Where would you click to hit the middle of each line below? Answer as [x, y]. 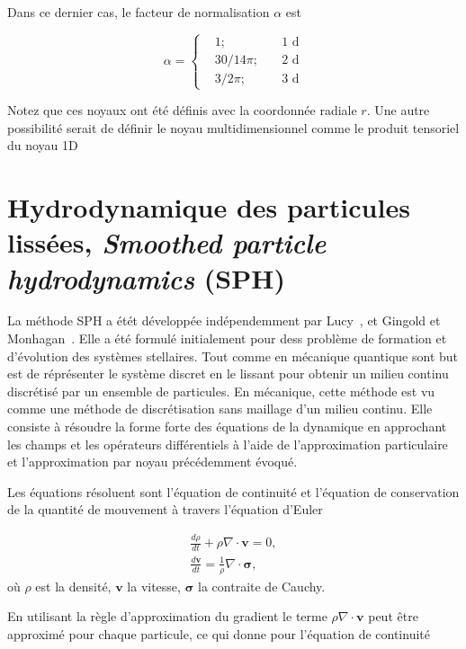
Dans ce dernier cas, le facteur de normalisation [139, 12]
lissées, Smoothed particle [167, 243]
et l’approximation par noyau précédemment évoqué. [152, 462]
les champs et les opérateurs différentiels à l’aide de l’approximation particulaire [228, 444]
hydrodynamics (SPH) [146, 278]
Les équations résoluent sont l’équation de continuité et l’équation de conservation [233, 491]
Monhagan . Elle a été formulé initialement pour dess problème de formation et [227, 338]
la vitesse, [154, 586]
